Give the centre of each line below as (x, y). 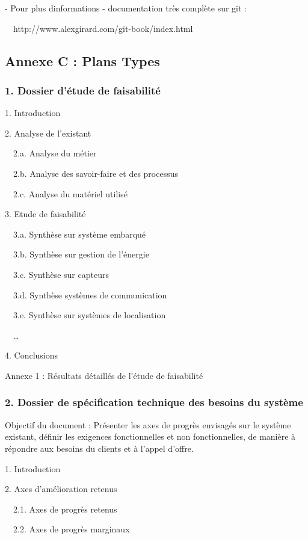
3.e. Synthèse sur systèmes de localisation (89, 315)
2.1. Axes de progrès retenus (65, 509)
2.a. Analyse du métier (55, 153)
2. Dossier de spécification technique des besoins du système (154, 402)
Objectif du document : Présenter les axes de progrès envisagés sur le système (148, 424)
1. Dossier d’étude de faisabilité (83, 90)
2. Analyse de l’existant (48, 133)
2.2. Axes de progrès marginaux (71, 529)
